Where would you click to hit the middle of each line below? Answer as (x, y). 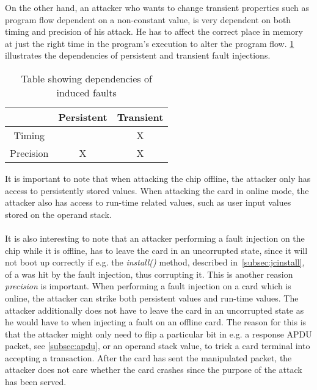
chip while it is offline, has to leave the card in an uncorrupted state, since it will (156, 250)
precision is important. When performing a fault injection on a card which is (148, 286)
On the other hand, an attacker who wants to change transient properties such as (157, 7)
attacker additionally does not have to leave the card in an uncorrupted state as (155, 310)
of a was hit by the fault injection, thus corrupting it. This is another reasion (149, 274)
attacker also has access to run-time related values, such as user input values (148, 202)
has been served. (36, 382)
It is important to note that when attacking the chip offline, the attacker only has (158, 178)
